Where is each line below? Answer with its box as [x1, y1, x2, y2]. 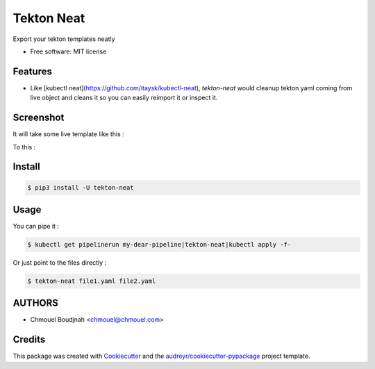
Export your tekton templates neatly [12, 35, 115, 43]
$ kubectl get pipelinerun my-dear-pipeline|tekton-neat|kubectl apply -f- [27, 240, 292, 249]
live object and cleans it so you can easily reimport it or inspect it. [30, 94, 218, 102]
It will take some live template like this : [12, 130, 124, 138]
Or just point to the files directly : [12, 259, 107, 267]
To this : [12, 142, 36, 151]
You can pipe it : [12, 222, 59, 231]
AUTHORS [12, 297, 59, 309]
